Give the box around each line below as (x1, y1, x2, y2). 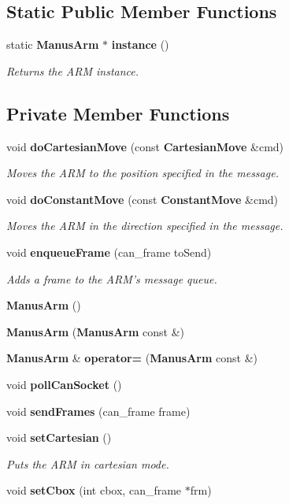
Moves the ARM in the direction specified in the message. (6, 217, 283, 234)
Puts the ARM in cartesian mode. (6, 455, 169, 472)
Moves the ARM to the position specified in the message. (6, 165, 279, 181)
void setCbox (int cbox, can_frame (6, 482, 182, 498)
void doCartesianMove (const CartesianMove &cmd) (6, 138, 284, 154)
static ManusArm (6, 36, 99, 53)
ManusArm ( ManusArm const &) (6, 323, 185, 339)
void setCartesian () (6, 429, 112, 446)
